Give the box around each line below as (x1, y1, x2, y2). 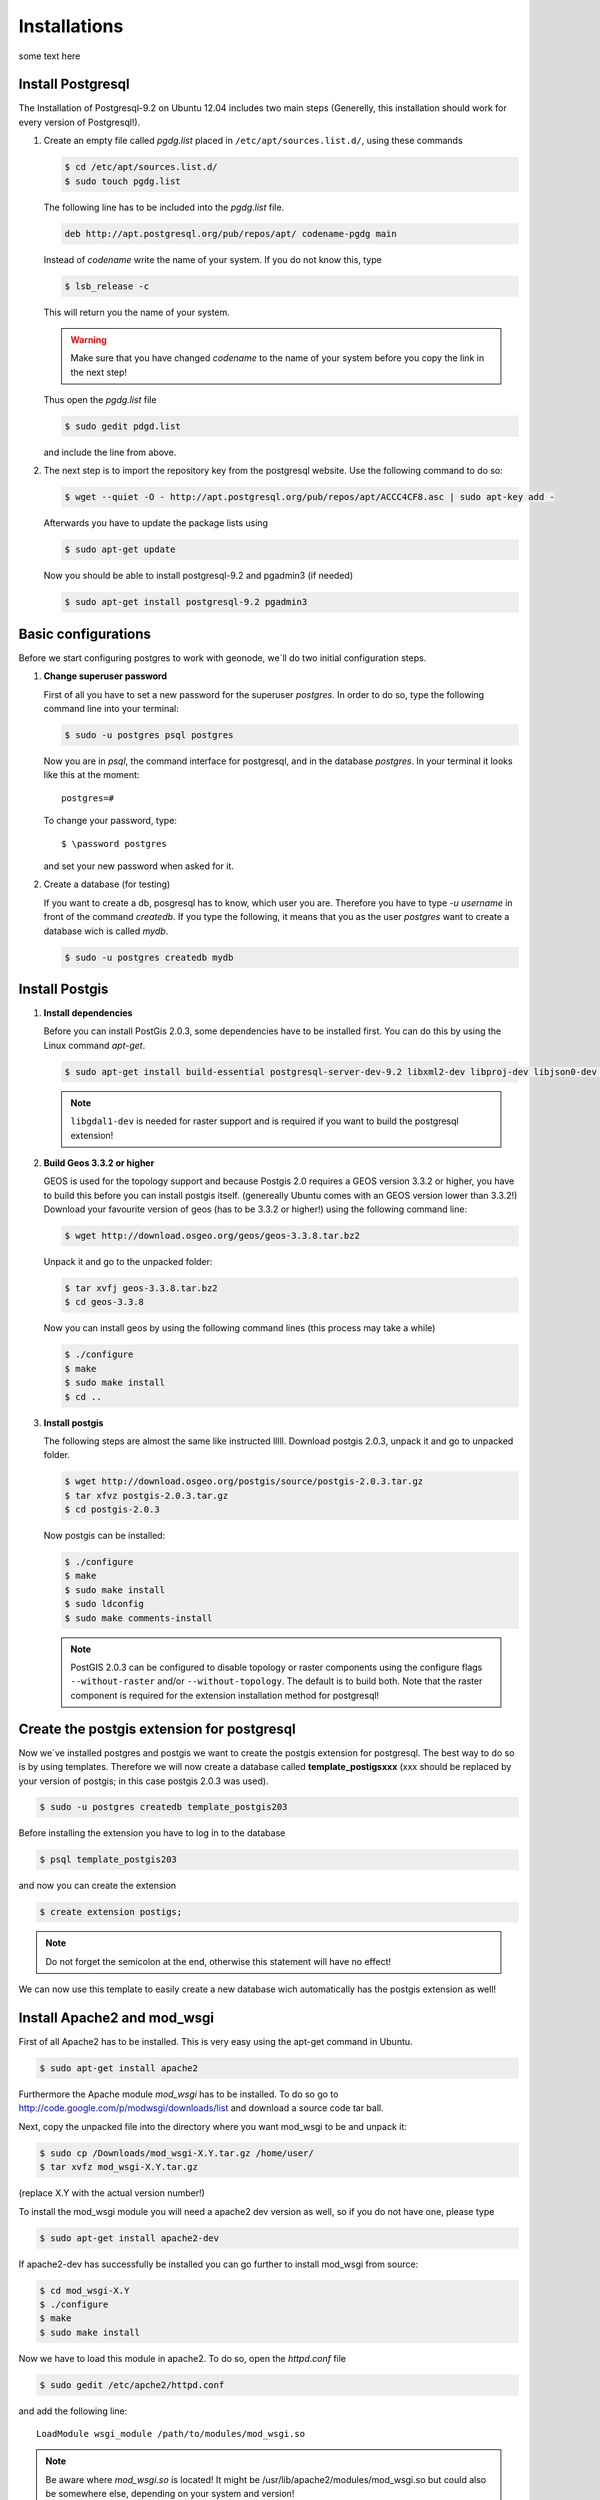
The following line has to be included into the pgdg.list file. (43, 201, 285, 213)
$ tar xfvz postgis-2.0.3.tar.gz (64, 1490, 229, 1501)
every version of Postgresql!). (18, 116, 141, 128)
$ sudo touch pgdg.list (64, 175, 182, 187)
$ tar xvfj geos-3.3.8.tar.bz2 (64, 1283, 219, 1294)
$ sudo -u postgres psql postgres (64, 730, 234, 741)
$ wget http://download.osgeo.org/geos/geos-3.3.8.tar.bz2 (64, 1230, 360, 1242)
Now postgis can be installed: (43, 1530, 166, 1542)
